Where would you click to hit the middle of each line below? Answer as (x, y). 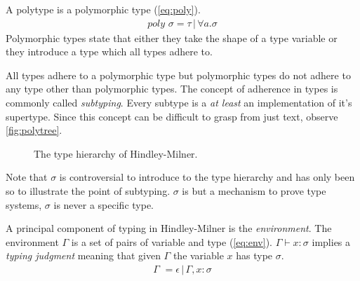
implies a (331, 241)
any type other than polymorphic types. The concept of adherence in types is (172, 89)
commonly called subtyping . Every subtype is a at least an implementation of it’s (179, 102)
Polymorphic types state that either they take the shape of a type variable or (172, 37)
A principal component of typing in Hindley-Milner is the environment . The (169, 228)
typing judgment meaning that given (83, 255)
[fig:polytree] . (34, 130)
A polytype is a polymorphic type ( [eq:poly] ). (103, 9)
